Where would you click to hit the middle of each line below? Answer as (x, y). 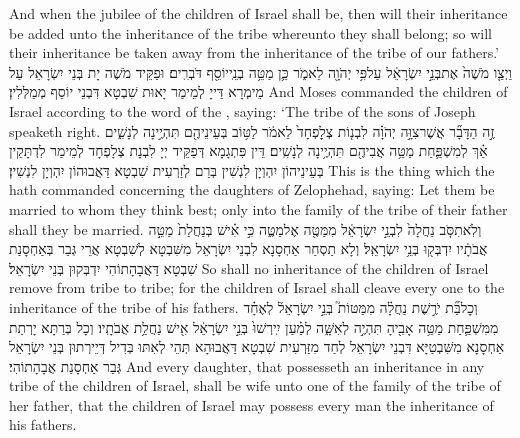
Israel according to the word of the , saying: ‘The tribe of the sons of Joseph (242, 110)
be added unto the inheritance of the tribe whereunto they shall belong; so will (250, 32)
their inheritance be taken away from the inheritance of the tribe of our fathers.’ (254, 52)
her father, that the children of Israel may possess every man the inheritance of (251, 404)
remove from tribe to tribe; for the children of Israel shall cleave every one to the (257, 287)
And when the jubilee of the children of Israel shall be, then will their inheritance (258, 13)
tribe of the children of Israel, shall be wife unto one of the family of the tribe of (255, 385)
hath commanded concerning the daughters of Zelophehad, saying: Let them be (252, 189)
